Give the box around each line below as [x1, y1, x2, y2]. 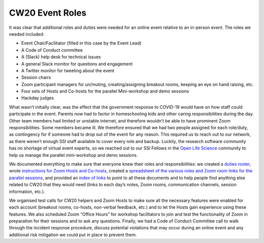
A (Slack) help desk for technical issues [21, 54, 101, 60]
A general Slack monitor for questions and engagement [21, 61, 133, 67]
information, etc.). [9, 189, 45, 194]
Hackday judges [21, 95, 54, 101]
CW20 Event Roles [9, 7, 87, 18]
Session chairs [21, 74, 51, 80]
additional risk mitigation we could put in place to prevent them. [9, 232, 137, 238]
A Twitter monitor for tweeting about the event [21, 68, 114, 73]
